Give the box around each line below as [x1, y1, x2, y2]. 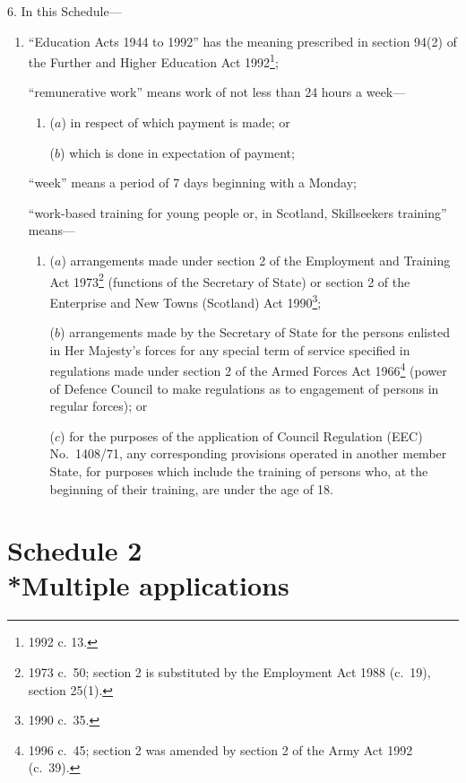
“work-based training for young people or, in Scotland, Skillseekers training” [28, 203, 447, 222]
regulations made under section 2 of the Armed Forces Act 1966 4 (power [49, 359, 447, 379]
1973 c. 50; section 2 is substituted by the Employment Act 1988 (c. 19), [28, 663, 431, 681]
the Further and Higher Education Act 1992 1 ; [28, 50, 279, 71]
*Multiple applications [7, 567, 289, 604]
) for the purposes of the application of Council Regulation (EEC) [60, 426, 423, 445]
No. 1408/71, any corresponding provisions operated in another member [49, 444, 447, 463]
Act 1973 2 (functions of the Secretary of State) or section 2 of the [49, 269, 410, 291]
